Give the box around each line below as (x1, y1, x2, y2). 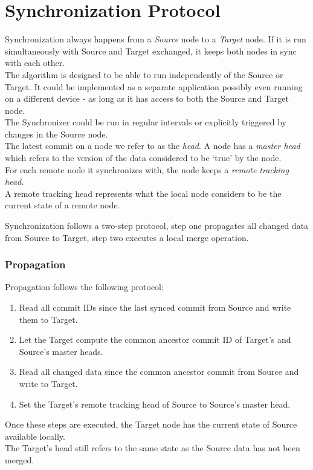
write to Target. (19, 377, 78, 389)
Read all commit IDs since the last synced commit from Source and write (19, 301, 291, 314)
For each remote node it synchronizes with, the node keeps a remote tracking (5, 163, 289, 176)
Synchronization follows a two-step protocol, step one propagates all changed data (5, 219, 309, 232)
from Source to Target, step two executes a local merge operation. (5, 231, 249, 243)
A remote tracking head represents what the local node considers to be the (5, 187, 282, 199)
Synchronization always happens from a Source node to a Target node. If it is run (5, 33, 306, 45)
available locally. (5, 429, 65, 442)
